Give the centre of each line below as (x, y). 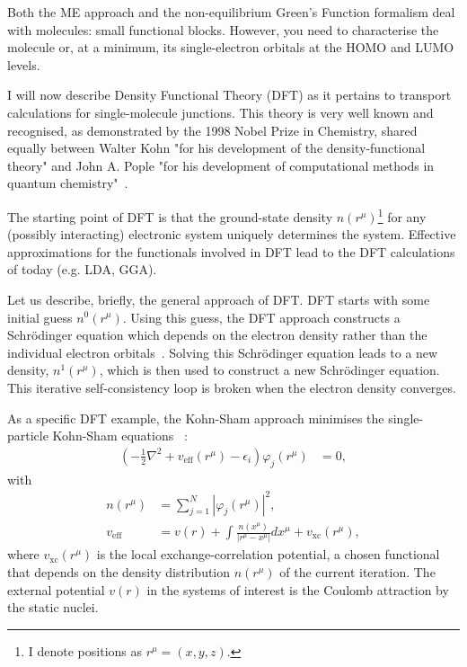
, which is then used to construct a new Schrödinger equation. (269, 370)
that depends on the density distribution (119, 571)
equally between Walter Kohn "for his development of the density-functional (216, 148)
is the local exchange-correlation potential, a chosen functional (268, 554)
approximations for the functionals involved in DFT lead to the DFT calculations (231, 251)
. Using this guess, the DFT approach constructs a (261, 317)
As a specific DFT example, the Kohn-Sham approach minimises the (196, 418)
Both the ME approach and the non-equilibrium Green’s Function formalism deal (231, 12)
